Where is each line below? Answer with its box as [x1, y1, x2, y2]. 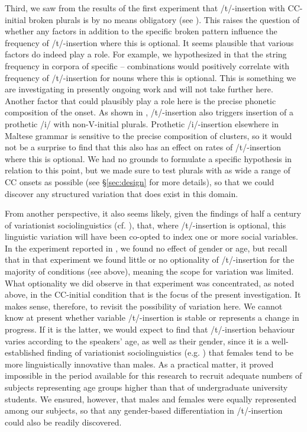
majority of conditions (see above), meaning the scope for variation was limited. [5, 265, 294, 278]
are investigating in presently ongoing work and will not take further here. [5, 83, 273, 95]
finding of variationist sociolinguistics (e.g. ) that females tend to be [47, 346, 293, 359]
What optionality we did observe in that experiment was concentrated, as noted [5, 276, 295, 289]
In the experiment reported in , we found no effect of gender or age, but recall [5, 241, 287, 254]
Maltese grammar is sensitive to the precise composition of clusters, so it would [5, 129, 292, 141]
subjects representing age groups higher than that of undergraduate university [5, 381, 288, 393]
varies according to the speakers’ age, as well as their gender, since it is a [5, 334, 269, 347]
